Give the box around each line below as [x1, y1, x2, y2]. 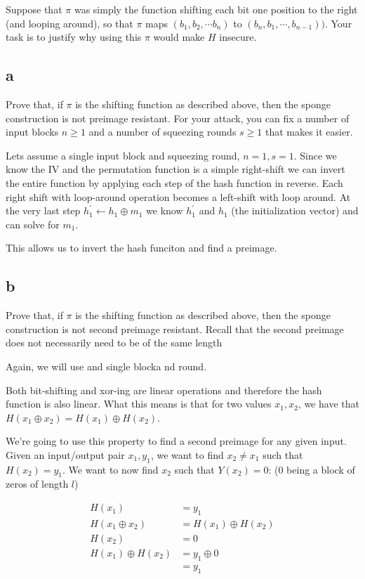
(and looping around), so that [6, 15, 133, 30]
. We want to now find [62, 462, 159, 476]
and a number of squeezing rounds [88, 124, 237, 139]
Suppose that [6, 2, 62, 16]
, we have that [298, 396, 359, 411]
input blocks [6, 124, 59, 139]
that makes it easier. [265, 124, 353, 139]
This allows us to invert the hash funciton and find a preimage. [6, 240, 277, 255]
